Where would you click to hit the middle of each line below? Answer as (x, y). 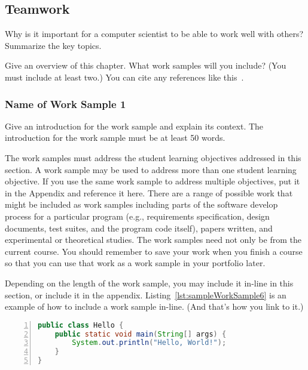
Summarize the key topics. (53, 45)
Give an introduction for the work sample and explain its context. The (134, 126)
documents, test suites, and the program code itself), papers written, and (139, 228)
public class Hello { (81, 325)
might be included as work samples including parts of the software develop (141, 204)
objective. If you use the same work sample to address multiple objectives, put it (153, 181)
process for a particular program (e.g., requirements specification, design (137, 216)
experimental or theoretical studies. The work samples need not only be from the (153, 240)
